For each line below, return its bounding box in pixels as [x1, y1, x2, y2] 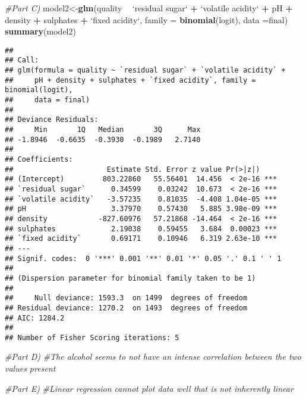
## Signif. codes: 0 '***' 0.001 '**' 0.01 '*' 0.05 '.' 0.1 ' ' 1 [5, 254, 282, 263]
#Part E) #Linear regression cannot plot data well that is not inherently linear [5, 382, 294, 394]
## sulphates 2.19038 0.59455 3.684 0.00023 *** [5, 224, 277, 233]
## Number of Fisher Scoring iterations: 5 [5, 333, 179, 342]
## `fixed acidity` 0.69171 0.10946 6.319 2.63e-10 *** [5, 234, 277, 243]
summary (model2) [5, 25, 76, 37]
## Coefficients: [5, 155, 73, 164]
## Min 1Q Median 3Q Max [5, 125, 201, 134]
